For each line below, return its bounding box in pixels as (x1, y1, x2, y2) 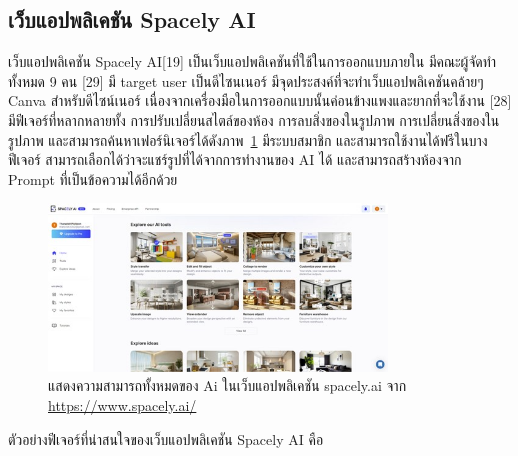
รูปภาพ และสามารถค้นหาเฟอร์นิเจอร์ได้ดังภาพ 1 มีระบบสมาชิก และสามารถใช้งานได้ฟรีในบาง (8, 129, 488, 150)
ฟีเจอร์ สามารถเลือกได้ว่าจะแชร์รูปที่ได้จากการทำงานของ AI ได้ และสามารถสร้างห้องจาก (8, 149, 462, 170)
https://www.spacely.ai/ (48, 395, 197, 416)
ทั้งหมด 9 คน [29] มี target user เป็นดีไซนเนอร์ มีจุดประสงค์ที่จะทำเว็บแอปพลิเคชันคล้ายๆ (8, 70, 484, 91)
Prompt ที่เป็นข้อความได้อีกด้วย (8, 168, 178, 189)
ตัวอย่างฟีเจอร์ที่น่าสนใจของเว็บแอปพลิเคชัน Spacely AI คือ (8, 428, 324, 449)
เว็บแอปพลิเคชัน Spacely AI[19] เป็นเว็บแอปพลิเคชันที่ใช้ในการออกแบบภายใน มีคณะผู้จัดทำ (8, 51, 497, 72)
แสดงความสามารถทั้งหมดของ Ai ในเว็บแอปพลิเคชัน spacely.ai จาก (48, 375, 407, 396)
